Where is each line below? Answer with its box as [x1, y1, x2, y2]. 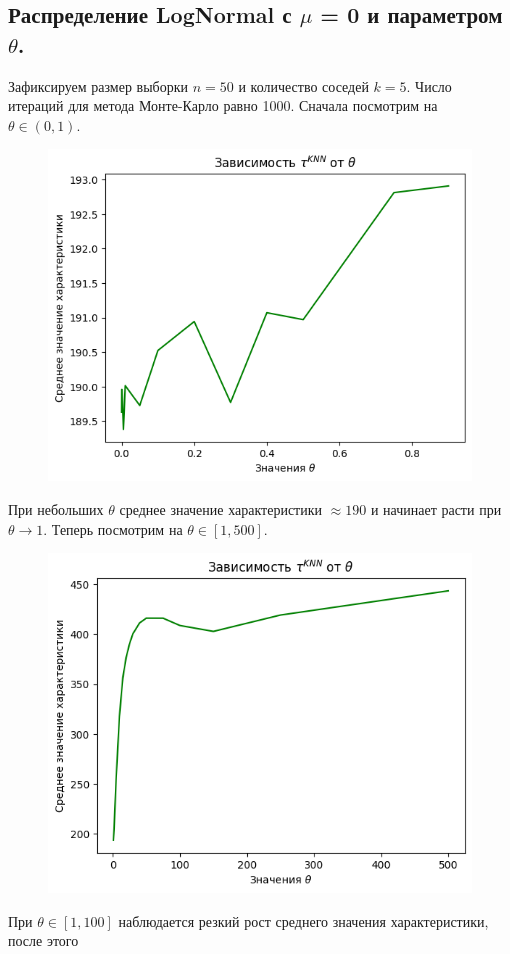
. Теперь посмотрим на [43, 518, 183, 539]
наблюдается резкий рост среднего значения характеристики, [118, 910, 489, 931]
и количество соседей [238, 75, 369, 96]
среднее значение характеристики [119, 498, 323, 519]
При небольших [8, 498, 104, 519]
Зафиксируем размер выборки [8, 75, 189, 96]
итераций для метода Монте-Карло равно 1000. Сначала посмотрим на [8, 95, 438, 116]
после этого [8, 930, 79, 951]
